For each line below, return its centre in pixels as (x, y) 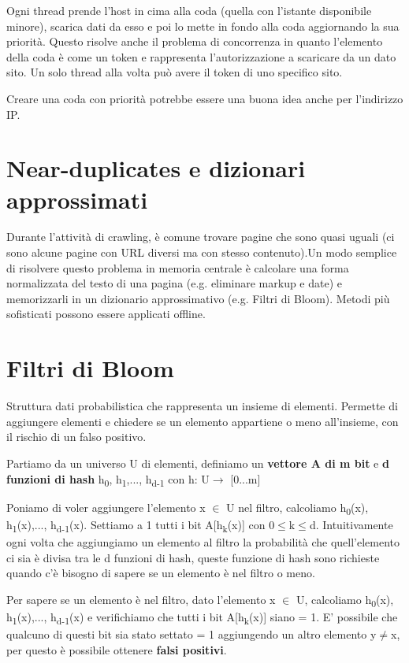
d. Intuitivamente (351, 524)
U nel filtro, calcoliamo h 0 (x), (297, 508)
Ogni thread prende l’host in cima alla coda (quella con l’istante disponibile (189, 10)
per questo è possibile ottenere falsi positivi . (117, 649)
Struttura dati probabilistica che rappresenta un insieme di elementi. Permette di (202, 406)
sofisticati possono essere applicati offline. (106, 314)
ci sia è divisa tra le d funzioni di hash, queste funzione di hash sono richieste (193, 557)
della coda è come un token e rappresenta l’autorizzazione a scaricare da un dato (201, 56)
